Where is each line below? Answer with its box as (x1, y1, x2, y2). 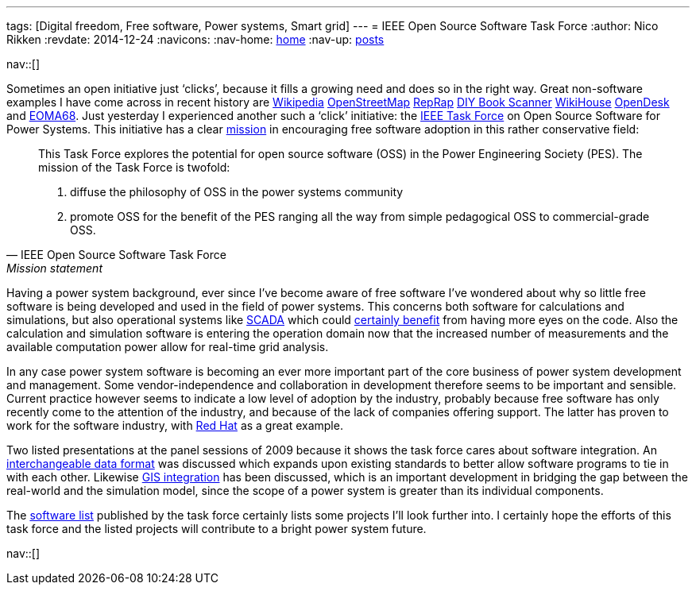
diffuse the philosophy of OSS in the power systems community (70, 185, 404, 199)
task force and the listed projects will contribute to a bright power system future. (6, 522, 427, 535)
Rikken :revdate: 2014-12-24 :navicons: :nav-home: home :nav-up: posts (6, 33, 385, 46)
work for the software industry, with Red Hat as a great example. (6, 419, 343, 432)
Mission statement (6, 261, 102, 275)
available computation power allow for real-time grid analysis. (6, 340, 329, 353)
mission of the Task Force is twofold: (38, 160, 230, 174)
